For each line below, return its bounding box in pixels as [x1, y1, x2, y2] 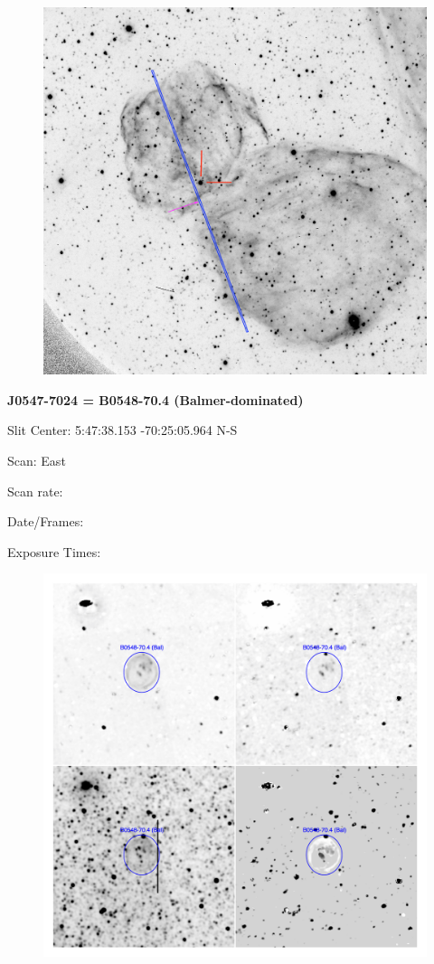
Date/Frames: [7, 512, 84, 531]
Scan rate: [7, 481, 63, 500]
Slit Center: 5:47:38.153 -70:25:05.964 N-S [7, 421, 238, 439]
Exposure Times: [7, 542, 101, 561]
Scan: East [7, 450, 66, 469]
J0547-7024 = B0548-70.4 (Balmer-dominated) [7, 390, 304, 409]
